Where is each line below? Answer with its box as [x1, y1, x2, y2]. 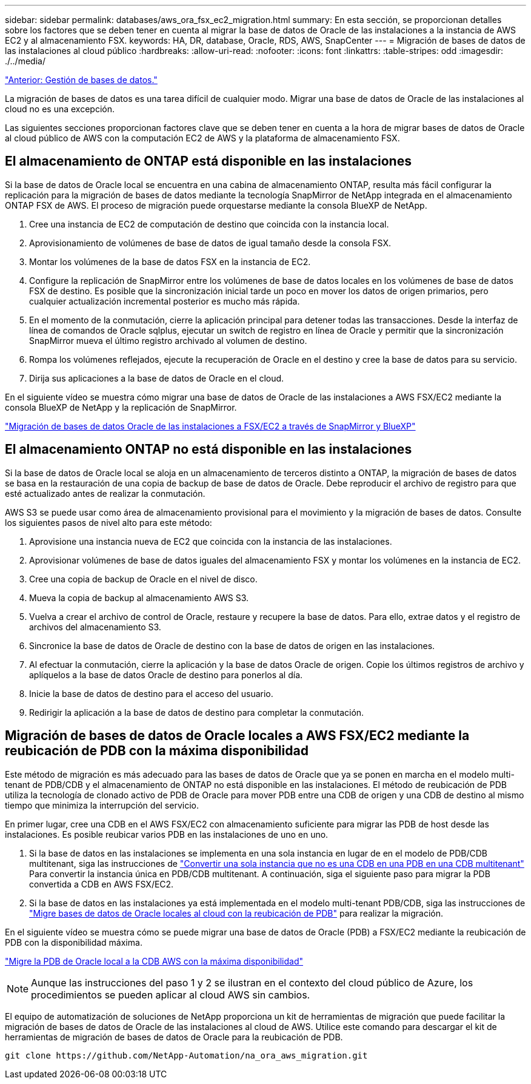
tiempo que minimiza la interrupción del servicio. [5, 800, 199, 810]
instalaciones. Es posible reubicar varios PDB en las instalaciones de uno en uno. [5, 829, 329, 840]
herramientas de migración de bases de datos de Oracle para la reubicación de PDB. [5, 1031, 343, 1042]
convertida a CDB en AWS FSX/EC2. [29, 878, 174, 889]
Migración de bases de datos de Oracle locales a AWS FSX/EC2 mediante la [5, 728, 470, 744]
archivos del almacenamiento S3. [29, 621, 161, 632]
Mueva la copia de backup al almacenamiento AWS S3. [29, 592, 249, 603]
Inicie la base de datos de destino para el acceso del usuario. [29, 688, 273, 699]
